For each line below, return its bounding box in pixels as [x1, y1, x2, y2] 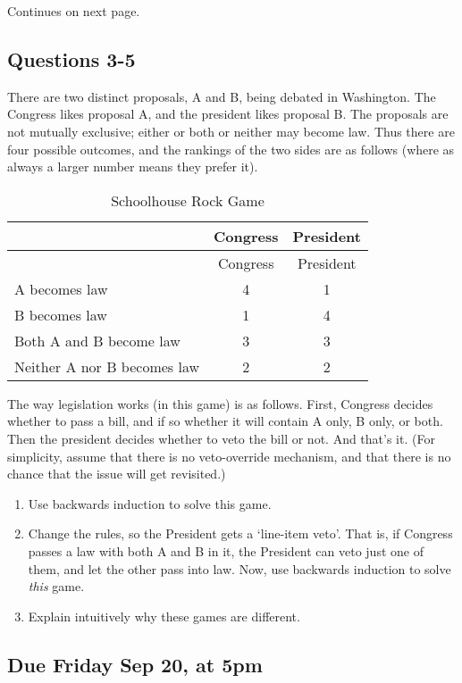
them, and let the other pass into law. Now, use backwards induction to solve [28, 559, 451, 578]
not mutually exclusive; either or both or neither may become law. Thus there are [7, 121, 455, 140]
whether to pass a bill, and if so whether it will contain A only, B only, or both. [7, 412, 443, 430]
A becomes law [14, 278, 108, 299]
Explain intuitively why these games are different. [28, 606, 300, 625]
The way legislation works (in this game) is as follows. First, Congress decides [7, 394, 433, 412]
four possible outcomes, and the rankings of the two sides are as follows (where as [7, 139, 455, 158]
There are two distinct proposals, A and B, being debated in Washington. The [7, 87, 436, 105]
